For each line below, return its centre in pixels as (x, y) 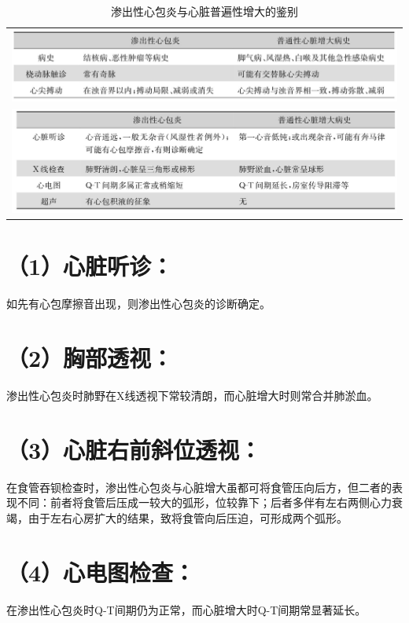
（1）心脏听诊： (90, 266)
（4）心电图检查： (101, 572)
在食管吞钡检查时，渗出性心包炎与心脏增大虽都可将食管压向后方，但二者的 (199, 487)
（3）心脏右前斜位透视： (134, 449)
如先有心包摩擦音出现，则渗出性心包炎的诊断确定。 (138, 304)
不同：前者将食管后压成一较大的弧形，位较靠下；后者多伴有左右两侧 (193, 502)
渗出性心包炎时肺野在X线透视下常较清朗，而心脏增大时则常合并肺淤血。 (192, 396)
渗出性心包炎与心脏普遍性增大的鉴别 (204, 11)
